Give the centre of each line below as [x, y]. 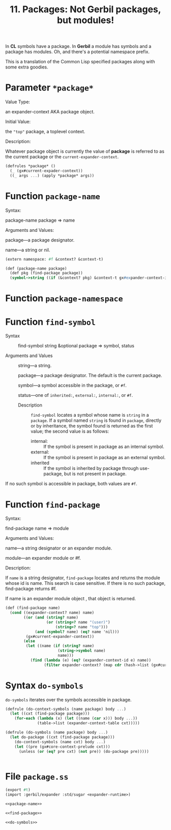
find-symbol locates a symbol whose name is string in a [90, 415]
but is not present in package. [95, 474]
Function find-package [53, 504]
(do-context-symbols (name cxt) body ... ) [60, 742]
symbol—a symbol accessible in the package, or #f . [73, 385]
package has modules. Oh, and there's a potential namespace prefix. [78, 52]
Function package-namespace [64, 299]
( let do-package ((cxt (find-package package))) [62, 737]
